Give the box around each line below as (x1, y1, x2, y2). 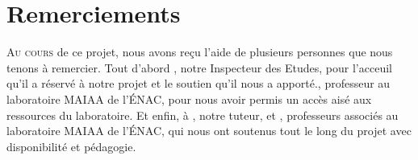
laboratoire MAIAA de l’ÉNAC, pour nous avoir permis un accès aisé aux (6, 90, 372, 107)
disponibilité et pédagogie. (6, 137, 136, 154)
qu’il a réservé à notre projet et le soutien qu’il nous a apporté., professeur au (6, 75, 391, 92)
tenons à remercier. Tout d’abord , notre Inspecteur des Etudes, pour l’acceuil (6, 59, 392, 76)
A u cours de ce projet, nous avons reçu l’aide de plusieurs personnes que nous (6, 43, 393, 60)
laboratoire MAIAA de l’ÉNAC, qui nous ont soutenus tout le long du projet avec (6, 122, 412, 139)
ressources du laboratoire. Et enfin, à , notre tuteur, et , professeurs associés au (6, 106, 399, 123)
